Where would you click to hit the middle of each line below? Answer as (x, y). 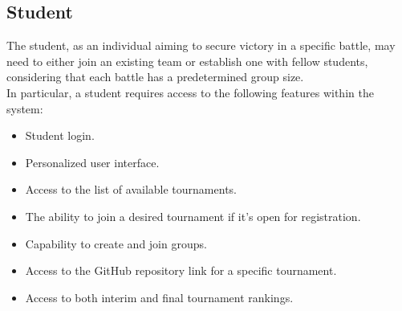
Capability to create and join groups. (116, 243)
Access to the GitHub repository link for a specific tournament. (181, 270)
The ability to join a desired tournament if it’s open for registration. (193, 216)
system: (25, 108)
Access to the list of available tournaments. (131, 189)
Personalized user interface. (92, 162)
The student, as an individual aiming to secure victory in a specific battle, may (201, 45)
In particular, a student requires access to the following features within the (190, 92)
